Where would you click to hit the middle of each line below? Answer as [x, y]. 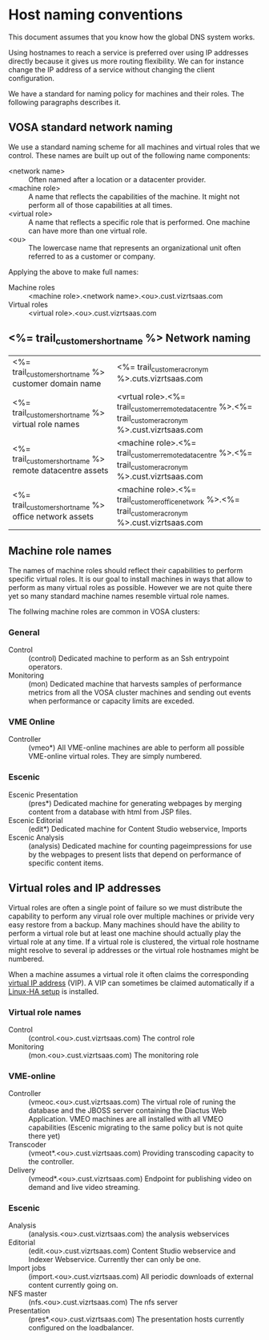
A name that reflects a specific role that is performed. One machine [139, 222]
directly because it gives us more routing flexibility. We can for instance [126, 61]
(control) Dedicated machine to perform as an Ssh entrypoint [129, 658]
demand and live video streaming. [84, 1187]
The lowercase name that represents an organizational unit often [135, 247]
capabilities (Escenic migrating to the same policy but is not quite [136, 1128]
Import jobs [27, 1268]
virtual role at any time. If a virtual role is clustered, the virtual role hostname [134, 942]
